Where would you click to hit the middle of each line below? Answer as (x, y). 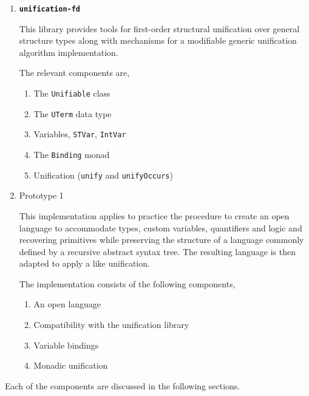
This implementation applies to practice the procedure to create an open (154, 215)
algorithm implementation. (69, 52)
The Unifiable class (72, 93)
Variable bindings (66, 345)
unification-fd (50, 9)
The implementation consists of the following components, (127, 283)
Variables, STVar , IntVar (80, 134)
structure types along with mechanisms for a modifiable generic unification (158, 40)
